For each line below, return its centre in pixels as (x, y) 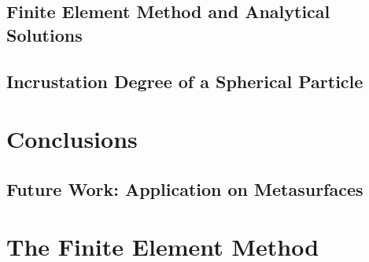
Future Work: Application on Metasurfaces (185, 188)
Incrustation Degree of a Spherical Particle (185, 81)
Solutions (44, 34)
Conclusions (72, 139)
